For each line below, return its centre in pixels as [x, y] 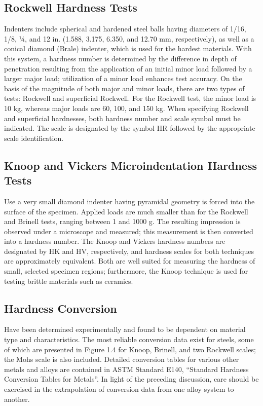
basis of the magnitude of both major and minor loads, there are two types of [124, 88]
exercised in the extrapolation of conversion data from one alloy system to [119, 389]
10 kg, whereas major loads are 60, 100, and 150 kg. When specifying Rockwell [126, 108]
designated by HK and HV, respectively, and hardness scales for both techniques [129, 251]
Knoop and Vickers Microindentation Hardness [130, 165]
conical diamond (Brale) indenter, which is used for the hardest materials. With [128, 48]
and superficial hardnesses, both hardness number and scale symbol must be [122, 118]
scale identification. [34, 138]
